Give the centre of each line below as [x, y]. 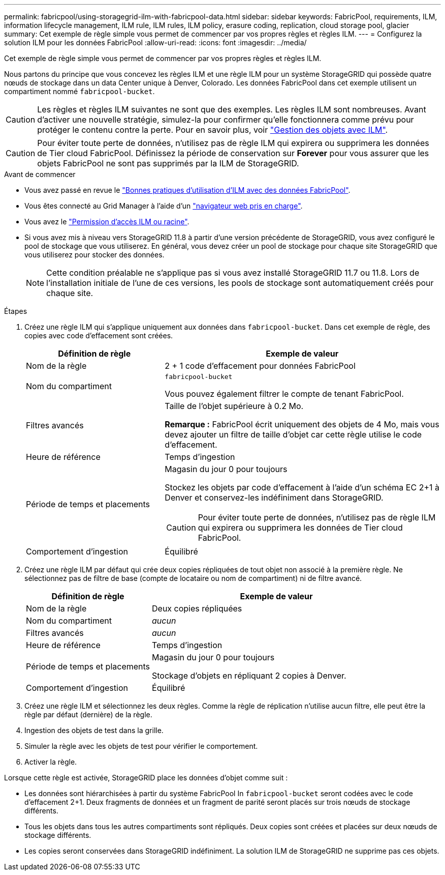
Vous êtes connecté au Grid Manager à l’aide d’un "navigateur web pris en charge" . [164, 206]
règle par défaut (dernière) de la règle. [88, 714]
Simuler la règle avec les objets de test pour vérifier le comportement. [141, 746]
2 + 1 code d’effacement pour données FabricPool [260, 366]
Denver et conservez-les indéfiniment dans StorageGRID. [274, 498]
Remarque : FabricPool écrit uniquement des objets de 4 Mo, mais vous [302, 424]
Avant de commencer [40, 174]
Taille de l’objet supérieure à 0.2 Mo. [234, 406]
